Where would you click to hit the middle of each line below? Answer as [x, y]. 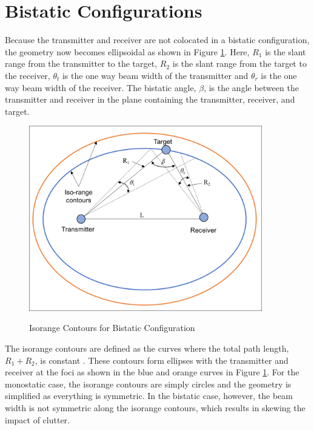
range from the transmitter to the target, [81, 63]
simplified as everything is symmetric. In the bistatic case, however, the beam [149, 396]
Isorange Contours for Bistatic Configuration [112, 328]
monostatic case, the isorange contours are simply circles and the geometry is [148, 384]
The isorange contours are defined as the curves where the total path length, [147, 348]
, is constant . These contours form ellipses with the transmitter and [162, 360]
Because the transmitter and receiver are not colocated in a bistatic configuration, [157, 40]
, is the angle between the [251, 87]
